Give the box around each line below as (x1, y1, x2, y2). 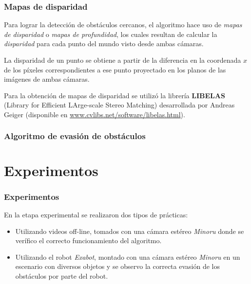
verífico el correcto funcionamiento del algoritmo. (15, 235, 162, 246)
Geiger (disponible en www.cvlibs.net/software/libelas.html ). (4, 109, 185, 119)
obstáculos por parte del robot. (15, 270, 108, 281)
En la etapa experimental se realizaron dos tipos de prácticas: (4, 210, 188, 219)
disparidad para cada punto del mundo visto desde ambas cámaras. (4, 38, 204, 49)
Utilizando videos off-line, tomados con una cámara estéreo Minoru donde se (15, 226, 244, 236)
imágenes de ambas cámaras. (4, 74, 90, 84)
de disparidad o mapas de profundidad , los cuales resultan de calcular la (4, 29, 217, 39)
